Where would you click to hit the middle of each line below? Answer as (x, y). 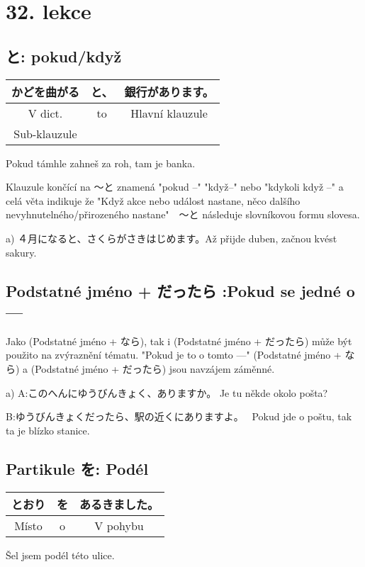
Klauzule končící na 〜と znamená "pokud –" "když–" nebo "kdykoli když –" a (175, 187)
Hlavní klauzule (169, 113)
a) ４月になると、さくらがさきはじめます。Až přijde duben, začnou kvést (172, 238)
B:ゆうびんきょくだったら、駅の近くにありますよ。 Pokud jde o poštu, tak (179, 416)
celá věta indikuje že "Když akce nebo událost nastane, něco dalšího (153, 200)
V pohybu (119, 525)
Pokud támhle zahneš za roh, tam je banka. (101, 163)
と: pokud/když (64, 56)
